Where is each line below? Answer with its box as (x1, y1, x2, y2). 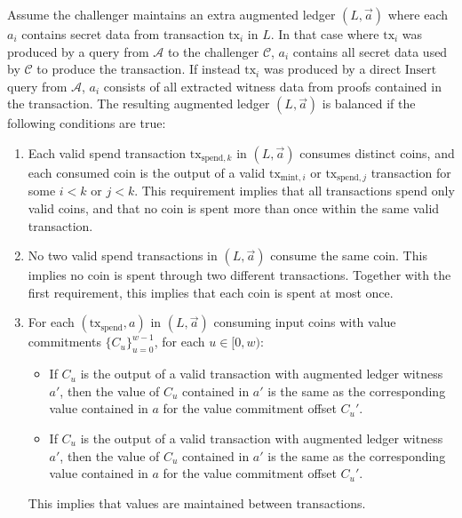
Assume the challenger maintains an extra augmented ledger (7, 5, 336, 23)
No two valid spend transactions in (28, 246, 218, 265)
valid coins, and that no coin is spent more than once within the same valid (28, 199, 440, 218)
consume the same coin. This (270, 246, 427, 265)
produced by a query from (7, 42, 149, 60)
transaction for (370, 163, 451, 181)
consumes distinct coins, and (299, 143, 455, 162)
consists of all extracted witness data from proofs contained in (103, 76, 442, 95)
